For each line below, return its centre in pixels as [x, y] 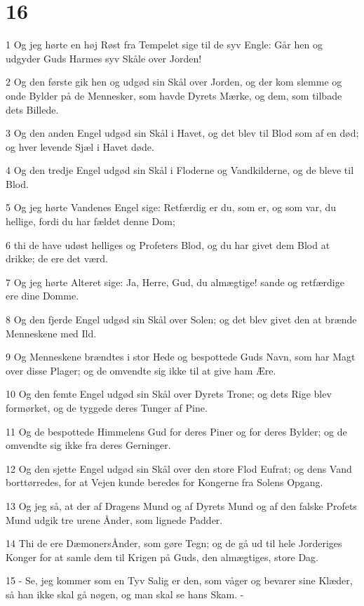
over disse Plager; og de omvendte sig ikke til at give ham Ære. [141, 370]
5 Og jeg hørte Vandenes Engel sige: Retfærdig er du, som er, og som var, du [171, 207]
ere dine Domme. [42, 296]
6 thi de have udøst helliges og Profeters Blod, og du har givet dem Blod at [168, 244]
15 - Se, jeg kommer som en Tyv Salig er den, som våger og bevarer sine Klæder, [179, 580]
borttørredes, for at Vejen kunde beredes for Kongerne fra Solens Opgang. [164, 482]
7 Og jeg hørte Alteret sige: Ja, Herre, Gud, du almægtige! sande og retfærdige [175, 282]
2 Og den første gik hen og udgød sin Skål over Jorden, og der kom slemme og [174, 82]
